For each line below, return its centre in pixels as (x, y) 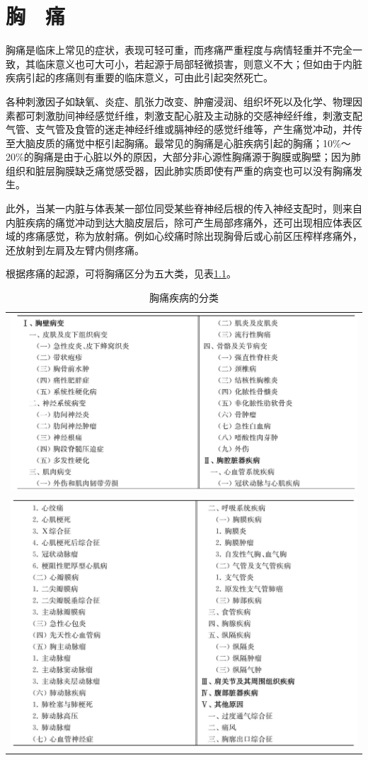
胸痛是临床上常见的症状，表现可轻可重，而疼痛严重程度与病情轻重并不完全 (179, 50)
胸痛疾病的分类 (184, 298)
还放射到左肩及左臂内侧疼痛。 (75, 249)
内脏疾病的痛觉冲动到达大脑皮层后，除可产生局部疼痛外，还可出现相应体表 (179, 222)
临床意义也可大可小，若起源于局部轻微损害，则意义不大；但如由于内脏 (199, 63)
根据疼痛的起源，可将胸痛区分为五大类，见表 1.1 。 (121, 274)
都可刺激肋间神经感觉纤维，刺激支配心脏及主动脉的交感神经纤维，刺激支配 (189, 115)
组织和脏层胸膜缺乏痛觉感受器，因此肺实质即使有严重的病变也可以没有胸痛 (179, 170)
